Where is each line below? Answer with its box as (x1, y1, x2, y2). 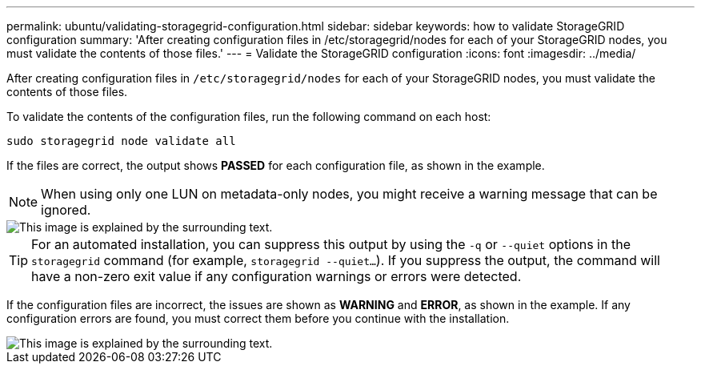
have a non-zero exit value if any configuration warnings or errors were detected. (31, 268, 522, 284)
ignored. (41, 202, 91, 218)
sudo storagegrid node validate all (6, 135, 236, 147)
